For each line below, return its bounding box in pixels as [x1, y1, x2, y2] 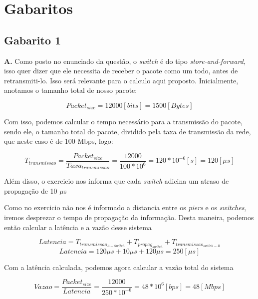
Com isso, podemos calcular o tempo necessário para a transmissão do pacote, [4, 116, 243, 126]
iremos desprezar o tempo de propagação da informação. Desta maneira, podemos [4, 212, 254, 223]
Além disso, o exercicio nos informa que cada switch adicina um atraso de [4, 176, 229, 186]
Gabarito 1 [4, 32, 61, 47]
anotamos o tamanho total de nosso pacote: [4, 85, 137, 95]
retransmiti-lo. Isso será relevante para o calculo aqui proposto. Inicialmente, [4, 75, 239, 85]
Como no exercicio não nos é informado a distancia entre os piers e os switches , [4, 202, 247, 213]
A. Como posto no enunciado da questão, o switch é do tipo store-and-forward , [4, 55, 246, 66]
